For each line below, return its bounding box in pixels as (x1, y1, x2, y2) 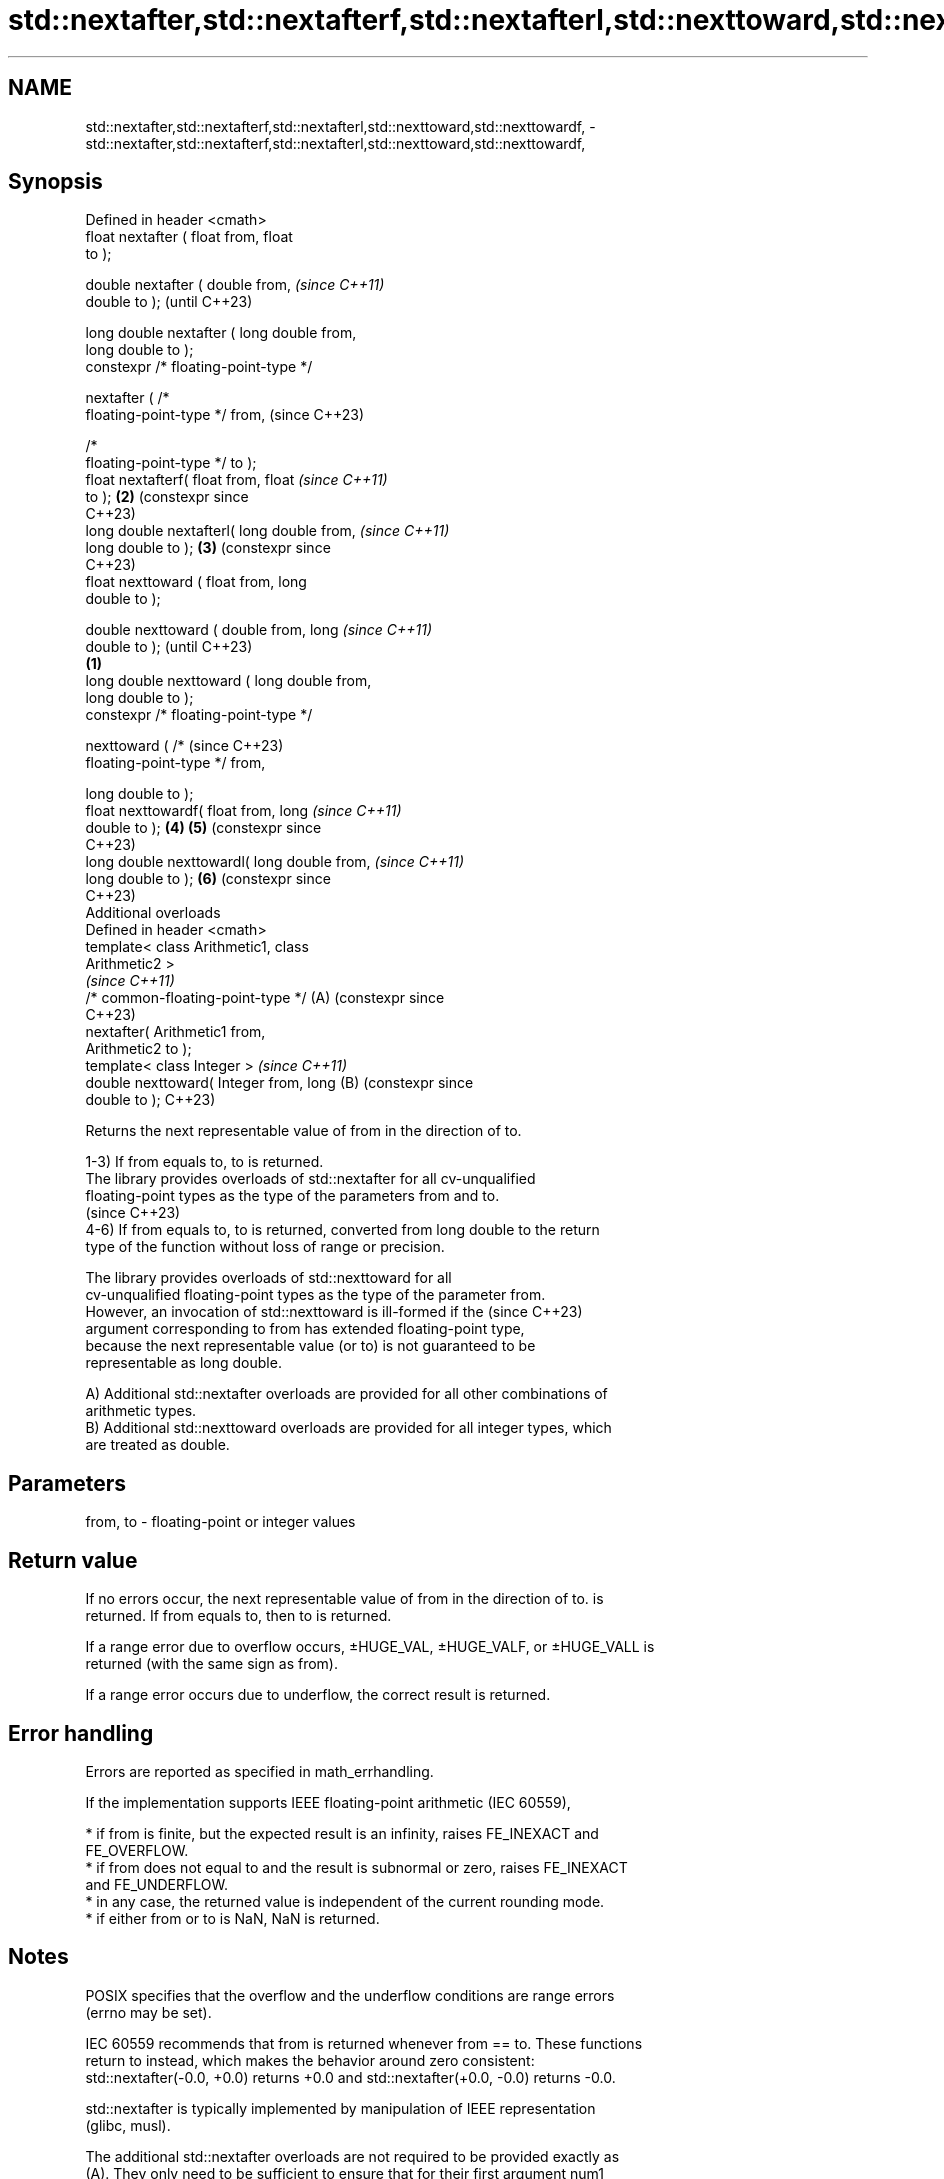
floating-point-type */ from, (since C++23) (85, 406, 365, 424)
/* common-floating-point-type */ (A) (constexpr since (85, 989, 445, 1007)
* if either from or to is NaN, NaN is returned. (85, 1909, 380, 1927)
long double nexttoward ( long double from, (85, 672, 372, 690)
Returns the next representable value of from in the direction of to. (85, 1122, 522, 1140)
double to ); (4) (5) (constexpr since (85, 819, 322, 837)
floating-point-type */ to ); (85, 454, 257, 472)
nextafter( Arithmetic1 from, (85, 1023, 266, 1041)
